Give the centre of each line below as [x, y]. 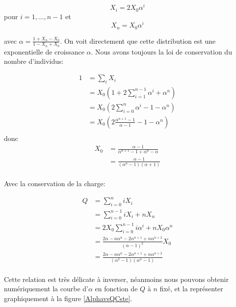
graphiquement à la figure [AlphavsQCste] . [68, 298]
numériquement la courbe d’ [46, 289]
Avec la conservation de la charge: [55, 183]
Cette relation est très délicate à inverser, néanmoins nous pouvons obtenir [116, 279]
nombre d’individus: [34, 61]
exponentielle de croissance [44, 51]
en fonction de [116, 289]
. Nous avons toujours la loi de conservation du [161, 51]
